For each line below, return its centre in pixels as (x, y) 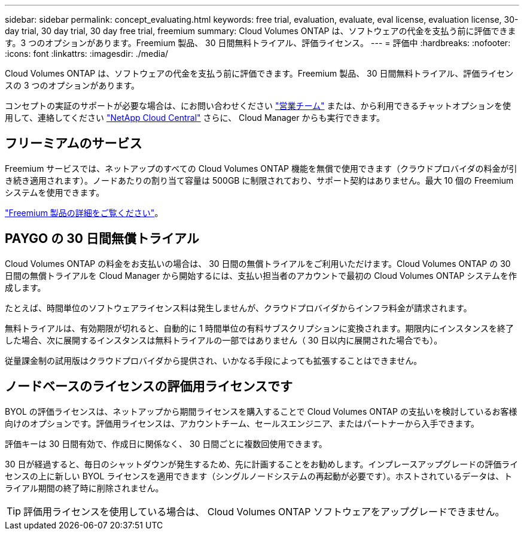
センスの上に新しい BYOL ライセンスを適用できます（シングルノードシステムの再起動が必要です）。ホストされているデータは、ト (259, 476)
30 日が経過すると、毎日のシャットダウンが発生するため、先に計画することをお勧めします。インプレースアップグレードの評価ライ (262, 464)
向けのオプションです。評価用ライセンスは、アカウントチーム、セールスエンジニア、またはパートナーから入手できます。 (242, 423)
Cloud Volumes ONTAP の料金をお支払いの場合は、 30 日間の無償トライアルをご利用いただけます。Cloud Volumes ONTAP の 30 (258, 263)
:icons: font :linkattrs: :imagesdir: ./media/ (87, 54)
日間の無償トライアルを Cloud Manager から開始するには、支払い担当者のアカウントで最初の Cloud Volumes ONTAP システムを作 (261, 275)
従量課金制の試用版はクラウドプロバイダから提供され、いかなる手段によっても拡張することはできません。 (214, 360)
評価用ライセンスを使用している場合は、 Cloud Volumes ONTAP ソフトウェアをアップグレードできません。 (264, 511)
